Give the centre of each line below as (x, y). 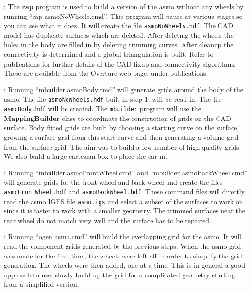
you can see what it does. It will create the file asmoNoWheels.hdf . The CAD (118, 26)
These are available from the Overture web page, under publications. (106, 73)
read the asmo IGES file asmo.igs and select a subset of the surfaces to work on (124, 201)
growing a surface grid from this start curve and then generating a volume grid (121, 137)
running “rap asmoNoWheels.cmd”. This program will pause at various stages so (123, 16)
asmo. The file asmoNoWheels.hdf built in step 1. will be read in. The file (113, 99)
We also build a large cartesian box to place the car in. (85, 156)
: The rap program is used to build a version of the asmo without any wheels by (124, 6)
